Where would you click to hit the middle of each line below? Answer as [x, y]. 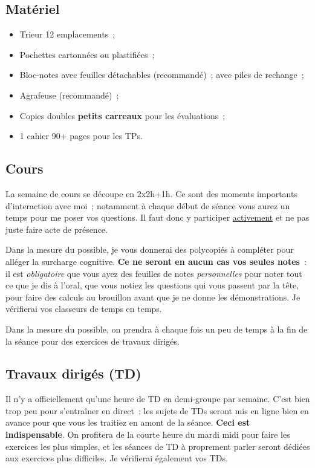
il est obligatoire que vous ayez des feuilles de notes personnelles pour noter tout [154, 273]
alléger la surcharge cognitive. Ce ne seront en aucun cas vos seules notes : [156, 261]
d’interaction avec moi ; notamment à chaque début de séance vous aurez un [148, 205]
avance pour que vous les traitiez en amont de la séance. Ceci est [128, 422]
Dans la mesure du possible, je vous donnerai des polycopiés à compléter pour [150, 249]
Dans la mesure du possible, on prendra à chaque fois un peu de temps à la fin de [157, 329]
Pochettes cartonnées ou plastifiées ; [87, 54]
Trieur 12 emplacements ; [67, 34]
